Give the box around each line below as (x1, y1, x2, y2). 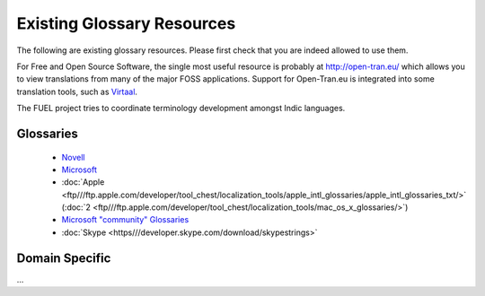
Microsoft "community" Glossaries (61, 214, 190, 225)
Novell (61, 152, 85, 162)
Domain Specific (16, 250, 111, 266)
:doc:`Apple (61, 177, 105, 187)
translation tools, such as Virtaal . (16, 86, 138, 97)
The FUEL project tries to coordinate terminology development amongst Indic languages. (16, 103, 346, 114)
